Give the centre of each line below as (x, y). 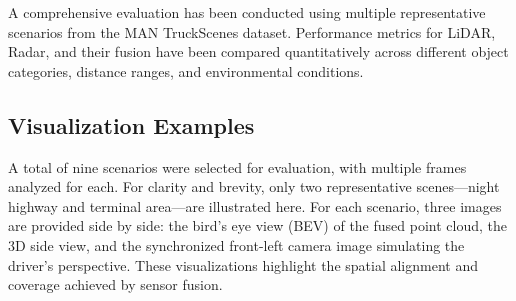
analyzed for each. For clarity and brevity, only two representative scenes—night (254, 186)
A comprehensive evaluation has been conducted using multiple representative (247, 12)
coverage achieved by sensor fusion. (115, 284)
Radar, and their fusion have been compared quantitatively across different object (258, 51)
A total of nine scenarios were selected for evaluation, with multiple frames (237, 166)
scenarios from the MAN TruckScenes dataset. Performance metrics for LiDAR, (252, 31)
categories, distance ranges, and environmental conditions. (186, 70)
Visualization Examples (131, 124)
